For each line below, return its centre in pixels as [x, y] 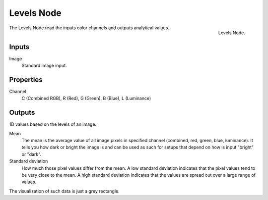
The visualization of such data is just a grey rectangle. [64, 191]
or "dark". [32, 154]
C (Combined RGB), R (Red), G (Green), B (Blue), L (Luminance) [86, 99]
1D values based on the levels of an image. [53, 124]
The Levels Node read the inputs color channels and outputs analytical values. [89, 28]
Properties [26, 79]
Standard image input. [44, 66]
